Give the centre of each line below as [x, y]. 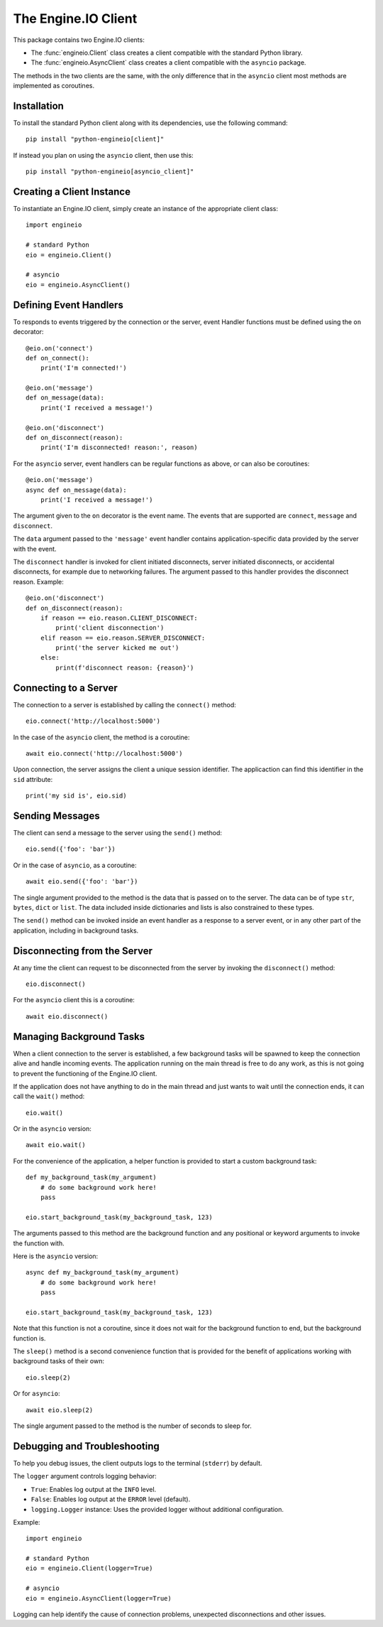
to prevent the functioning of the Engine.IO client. [85, 1073]
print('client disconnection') [110, 628]
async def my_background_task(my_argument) [102, 1273]
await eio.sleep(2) [60, 1410]
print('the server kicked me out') [117, 648]
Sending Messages [56, 816]
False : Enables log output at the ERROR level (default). [111, 1499]
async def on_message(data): [76, 490]
